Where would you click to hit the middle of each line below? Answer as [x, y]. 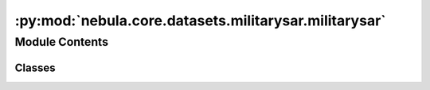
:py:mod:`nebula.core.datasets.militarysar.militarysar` [200, 21]
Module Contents [62, 42]
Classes [35, 67]
